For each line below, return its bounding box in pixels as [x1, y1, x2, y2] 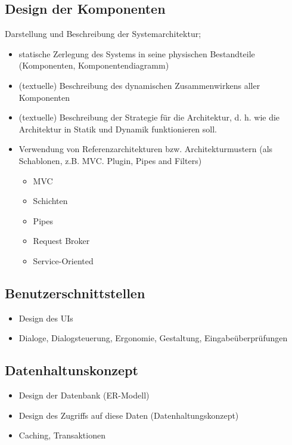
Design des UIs [18, 311, 73, 324]
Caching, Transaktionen [18, 429, 105, 441]
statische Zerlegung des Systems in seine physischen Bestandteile [18, 47, 255, 60]
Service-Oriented [33, 254, 94, 267]
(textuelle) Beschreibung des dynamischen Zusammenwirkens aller [18, 79, 260, 91]
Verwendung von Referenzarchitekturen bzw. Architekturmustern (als [18, 143, 273, 155]
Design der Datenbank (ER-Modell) [18, 389, 150, 401]
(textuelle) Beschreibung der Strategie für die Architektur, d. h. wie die [18, 111, 280, 123]
